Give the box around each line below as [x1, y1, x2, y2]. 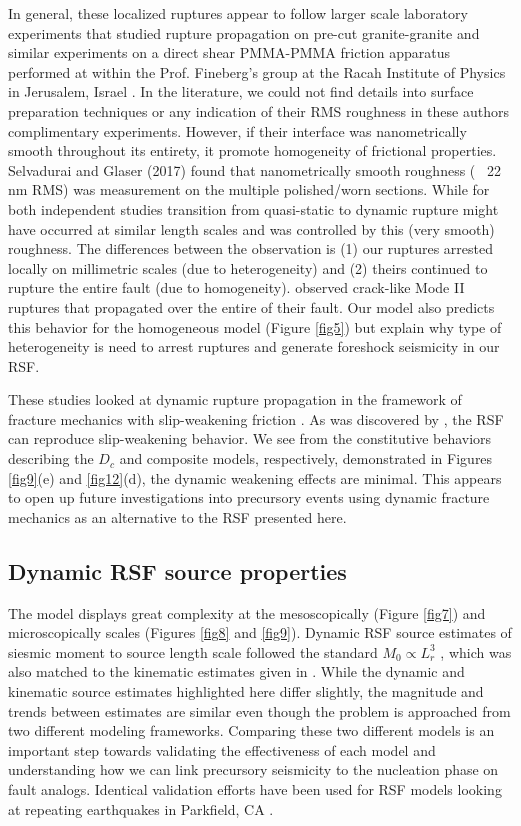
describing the [8, 448, 94, 469]
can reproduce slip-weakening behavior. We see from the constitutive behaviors [8, 428, 492, 449]
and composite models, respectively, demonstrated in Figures [119, 448, 493, 469]
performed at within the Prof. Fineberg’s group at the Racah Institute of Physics [8, 61, 506, 82]
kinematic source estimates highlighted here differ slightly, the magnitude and [8, 681, 484, 702]
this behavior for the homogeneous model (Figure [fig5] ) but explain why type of [8, 316, 502, 337]
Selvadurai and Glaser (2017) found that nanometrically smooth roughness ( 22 [8, 159, 501, 180]
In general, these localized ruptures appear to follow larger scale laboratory [8, 3, 468, 23]
